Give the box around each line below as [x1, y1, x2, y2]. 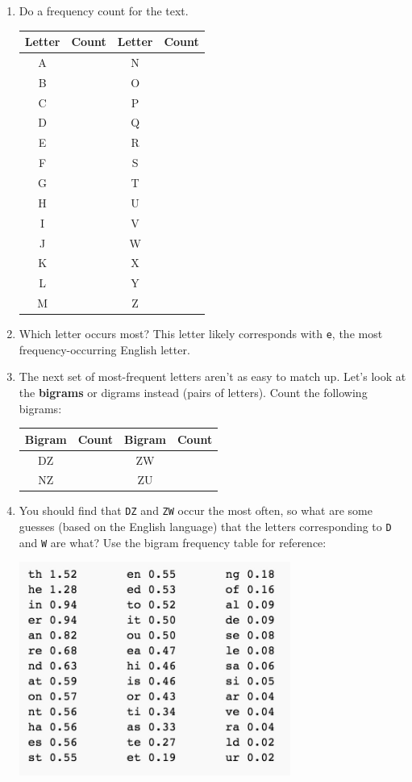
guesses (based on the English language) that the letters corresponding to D [19, 518, 392, 535]
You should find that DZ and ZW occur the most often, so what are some [19, 502, 372, 519]
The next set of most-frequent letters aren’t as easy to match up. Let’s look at [19, 368, 406, 385]
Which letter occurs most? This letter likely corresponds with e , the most [19, 325, 383, 342]
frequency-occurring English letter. [19, 341, 190, 358]
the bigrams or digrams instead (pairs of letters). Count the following [19, 384, 368, 400]
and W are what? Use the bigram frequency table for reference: [19, 533, 327, 550]
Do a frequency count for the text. [19, 2, 189, 19]
